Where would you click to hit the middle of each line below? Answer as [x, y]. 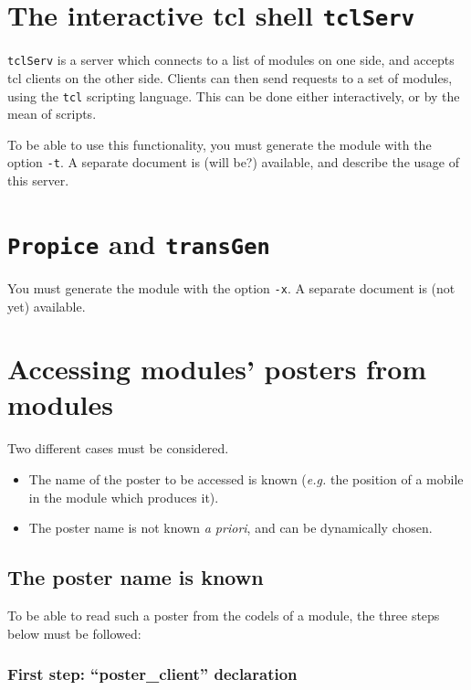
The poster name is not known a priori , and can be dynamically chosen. [230, 528]
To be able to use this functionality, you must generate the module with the [220, 144]
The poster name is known [136, 577]
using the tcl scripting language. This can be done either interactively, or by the [234, 96]
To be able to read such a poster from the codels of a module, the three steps [224, 615]
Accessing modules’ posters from [217, 369]
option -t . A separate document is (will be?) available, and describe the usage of [233, 162]
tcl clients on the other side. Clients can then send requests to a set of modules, [230, 77]
